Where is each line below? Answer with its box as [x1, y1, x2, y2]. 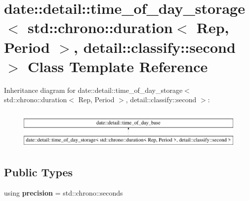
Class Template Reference [28, 56, 208, 76]
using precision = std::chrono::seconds [4, 188, 123, 198]
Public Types [4, 164, 73, 180]
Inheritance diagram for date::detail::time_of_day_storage [4, 84, 183, 95]
